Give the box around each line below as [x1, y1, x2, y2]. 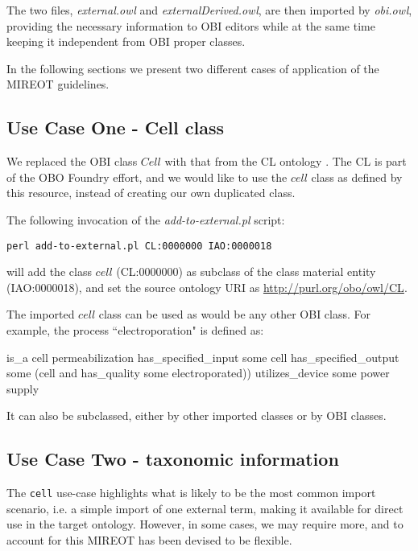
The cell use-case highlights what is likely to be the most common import [6, 484, 376, 501]
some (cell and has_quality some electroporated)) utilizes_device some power [6, 364, 390, 381]
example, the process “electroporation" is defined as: [6, 321, 264, 338]
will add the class [6, 263, 92, 280]
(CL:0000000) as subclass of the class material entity [116, 263, 376, 280]
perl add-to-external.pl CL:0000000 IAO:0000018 [6, 240, 272, 252]
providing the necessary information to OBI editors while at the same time [6, 17, 375, 34]
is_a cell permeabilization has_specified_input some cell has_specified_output [6, 348, 399, 365]
